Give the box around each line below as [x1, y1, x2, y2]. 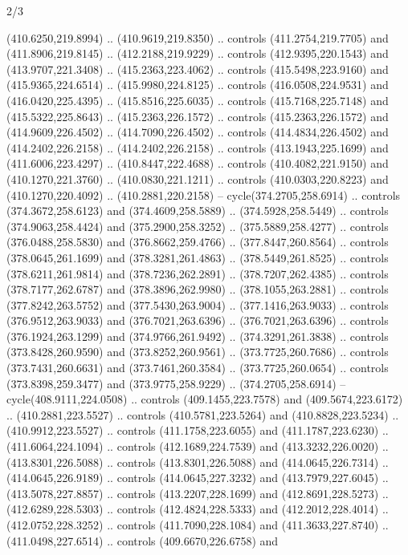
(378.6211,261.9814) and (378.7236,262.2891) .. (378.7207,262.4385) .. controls [6, 265, 389, 282]
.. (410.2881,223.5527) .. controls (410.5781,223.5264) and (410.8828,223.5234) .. [6, 406, 399, 423]
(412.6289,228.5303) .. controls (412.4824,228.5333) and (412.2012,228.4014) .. [6, 500, 389, 517]
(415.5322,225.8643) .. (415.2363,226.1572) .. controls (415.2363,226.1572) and [6, 107, 389, 124]
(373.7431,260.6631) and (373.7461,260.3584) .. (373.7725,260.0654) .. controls [6, 359, 389, 376]
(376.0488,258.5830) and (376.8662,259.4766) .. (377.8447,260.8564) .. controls [6, 233, 389, 250]
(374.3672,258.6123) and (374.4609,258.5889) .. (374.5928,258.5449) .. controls [6, 202, 389, 219]
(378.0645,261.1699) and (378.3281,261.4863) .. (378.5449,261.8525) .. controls [6, 249, 389, 265]
